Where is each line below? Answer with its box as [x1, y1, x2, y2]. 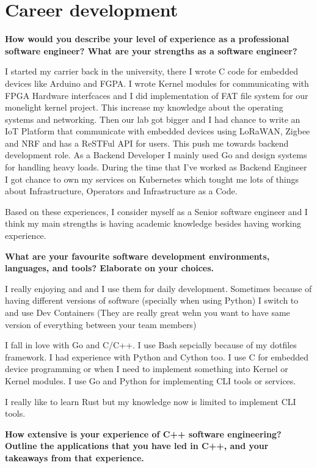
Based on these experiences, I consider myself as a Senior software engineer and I [5, 205, 308, 218]
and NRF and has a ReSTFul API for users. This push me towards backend [5, 136, 289, 149]
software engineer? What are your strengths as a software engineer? [5, 44, 297, 57]
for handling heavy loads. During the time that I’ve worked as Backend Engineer [5, 161, 307, 174]
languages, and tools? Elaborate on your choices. [5, 261, 214, 274]
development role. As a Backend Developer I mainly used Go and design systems [5, 148, 307, 161]
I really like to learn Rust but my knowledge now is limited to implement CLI [5, 395, 296, 408]
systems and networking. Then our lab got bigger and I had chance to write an [5, 112, 301, 125]
